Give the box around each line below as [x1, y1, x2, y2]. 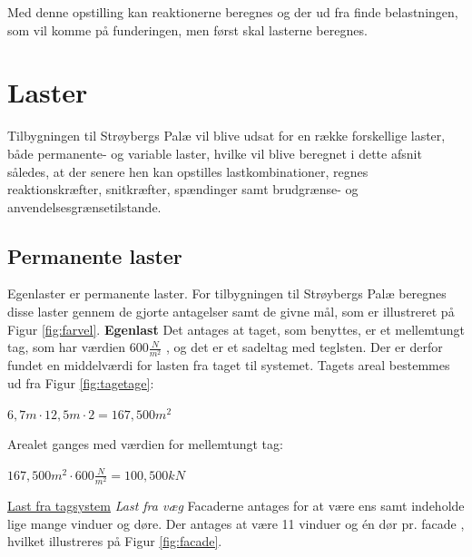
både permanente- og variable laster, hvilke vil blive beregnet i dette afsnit [7, 143, 422, 162]
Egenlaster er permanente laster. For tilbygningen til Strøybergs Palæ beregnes [7, 284, 447, 303]
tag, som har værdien [7, 337, 126, 357]
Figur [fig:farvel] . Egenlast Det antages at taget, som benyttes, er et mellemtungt [7, 319, 465, 338]
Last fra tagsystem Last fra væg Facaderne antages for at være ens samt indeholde [7, 495, 465, 514]
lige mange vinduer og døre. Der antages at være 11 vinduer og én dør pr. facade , [7, 513, 465, 533]
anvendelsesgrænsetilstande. [7, 197, 162, 216]
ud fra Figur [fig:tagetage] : [7, 374, 154, 392]
